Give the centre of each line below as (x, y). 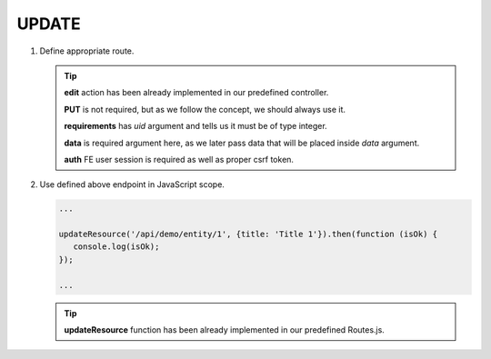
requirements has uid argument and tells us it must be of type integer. (195, 126)
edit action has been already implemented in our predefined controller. (196, 93)
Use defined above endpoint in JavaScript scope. (132, 184)
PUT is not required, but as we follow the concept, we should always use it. (205, 109)
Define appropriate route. (87, 51)
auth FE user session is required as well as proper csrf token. (179, 159)
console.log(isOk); (116, 247)
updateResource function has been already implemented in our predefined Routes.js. (225, 329)
